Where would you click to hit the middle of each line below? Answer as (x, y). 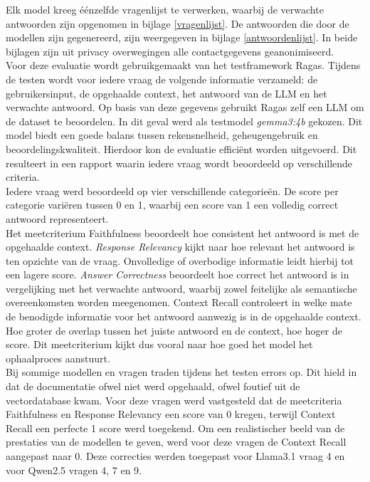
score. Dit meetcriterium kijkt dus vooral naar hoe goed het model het (159, 344)
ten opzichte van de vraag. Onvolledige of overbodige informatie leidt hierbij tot (180, 260)
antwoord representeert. (57, 218)
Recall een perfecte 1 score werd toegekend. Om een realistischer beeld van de (175, 428)
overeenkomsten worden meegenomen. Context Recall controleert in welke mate (179, 302)
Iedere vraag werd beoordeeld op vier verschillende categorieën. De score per (172, 190)
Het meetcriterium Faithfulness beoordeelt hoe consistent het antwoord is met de (183, 232)
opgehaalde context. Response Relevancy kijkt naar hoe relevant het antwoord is (180, 247)
